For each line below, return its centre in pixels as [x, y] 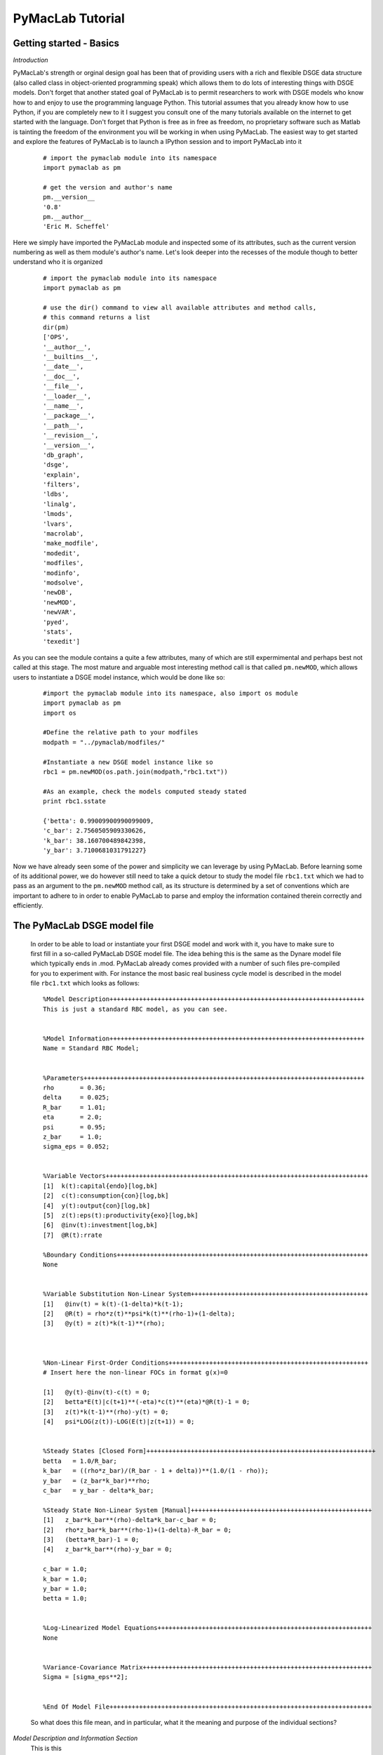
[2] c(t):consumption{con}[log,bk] [106, 1196]
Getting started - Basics [66, 43]
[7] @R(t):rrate [73, 1235]
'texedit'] [62, 642]
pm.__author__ [67, 217]
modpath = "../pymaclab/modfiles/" [104, 742]
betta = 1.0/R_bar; [80, 1461]
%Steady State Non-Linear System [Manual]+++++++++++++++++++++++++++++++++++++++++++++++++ [208, 1510]
